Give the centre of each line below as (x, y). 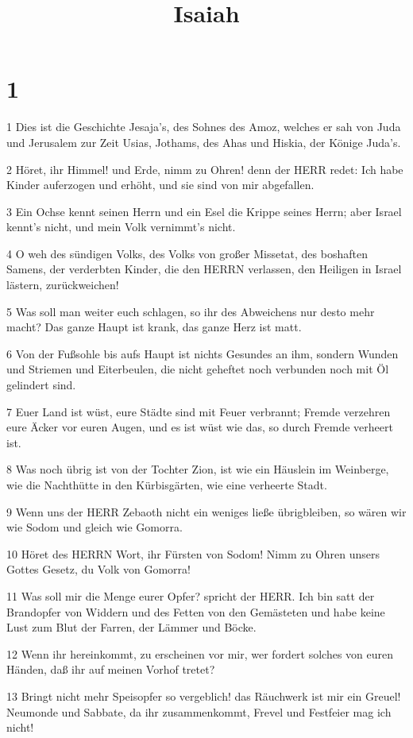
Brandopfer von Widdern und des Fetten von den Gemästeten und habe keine (196, 611)
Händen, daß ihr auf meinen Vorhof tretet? (111, 669)
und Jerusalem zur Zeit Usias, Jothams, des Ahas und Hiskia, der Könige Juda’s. (204, 142)
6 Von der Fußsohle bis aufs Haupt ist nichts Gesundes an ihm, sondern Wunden (203, 353)
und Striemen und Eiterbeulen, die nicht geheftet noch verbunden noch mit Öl (198, 369)
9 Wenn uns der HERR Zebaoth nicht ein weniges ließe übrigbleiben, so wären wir (206, 511)
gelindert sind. (41, 385)
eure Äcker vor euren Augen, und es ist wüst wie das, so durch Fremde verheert (200, 427)
